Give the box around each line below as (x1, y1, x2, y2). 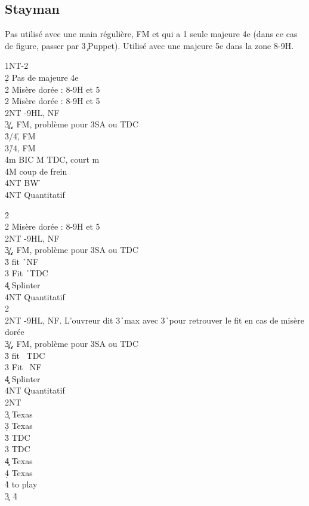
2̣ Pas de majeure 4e (5, 71, 79, 83)
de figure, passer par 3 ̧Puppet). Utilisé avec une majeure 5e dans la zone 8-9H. (5, 39, 294, 51)
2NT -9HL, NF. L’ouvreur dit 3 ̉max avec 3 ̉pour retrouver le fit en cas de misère (5, 313, 304, 326)
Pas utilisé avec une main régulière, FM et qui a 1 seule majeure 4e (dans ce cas (5, 28, 298, 40)
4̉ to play (5, 478, 38, 490)
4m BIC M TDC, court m (5, 153, 100, 166)
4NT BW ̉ (5, 176, 42, 189)
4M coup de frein (5, 164, 67, 177)
